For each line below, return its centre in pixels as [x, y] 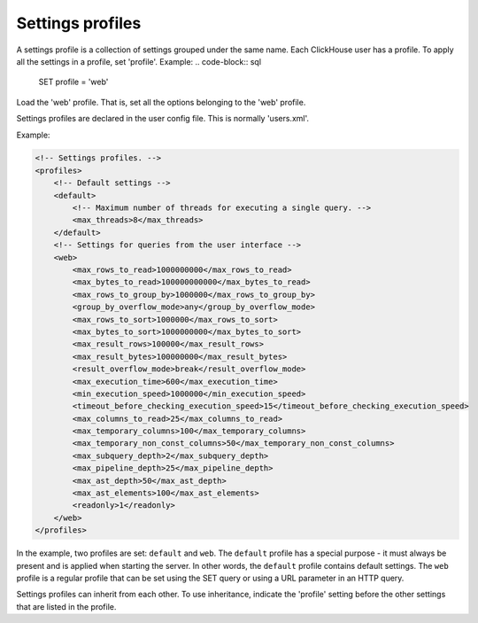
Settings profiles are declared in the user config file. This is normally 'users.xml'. [163, 119]
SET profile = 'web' [73, 82]
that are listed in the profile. [66, 606]
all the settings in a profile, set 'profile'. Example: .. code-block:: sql [139, 61]
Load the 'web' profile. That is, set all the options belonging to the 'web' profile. [161, 102]
